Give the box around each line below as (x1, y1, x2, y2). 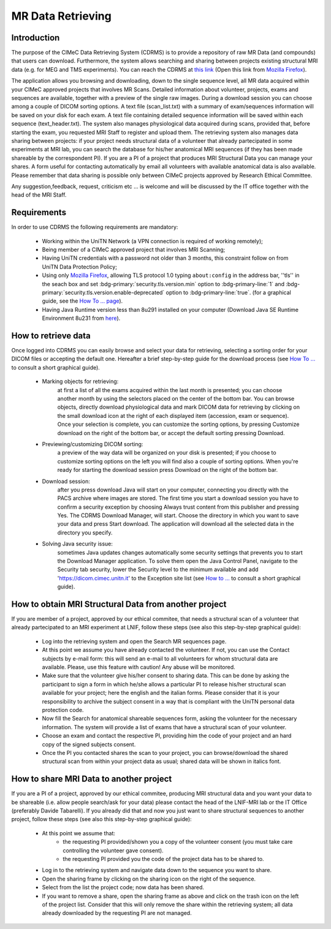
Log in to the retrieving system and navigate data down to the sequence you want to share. (42, 866, 272, 874)
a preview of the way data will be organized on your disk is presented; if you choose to (57, 449, 276, 457)
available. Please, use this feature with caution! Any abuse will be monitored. (42, 664, 235, 671)
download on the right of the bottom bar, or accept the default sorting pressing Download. (57, 429, 285, 436)
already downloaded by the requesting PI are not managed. (42, 909, 192, 917)
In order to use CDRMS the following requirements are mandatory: (11, 224, 178, 231)
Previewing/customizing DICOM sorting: (42, 440, 143, 447)
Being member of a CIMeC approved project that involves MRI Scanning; (42, 246, 226, 253)
